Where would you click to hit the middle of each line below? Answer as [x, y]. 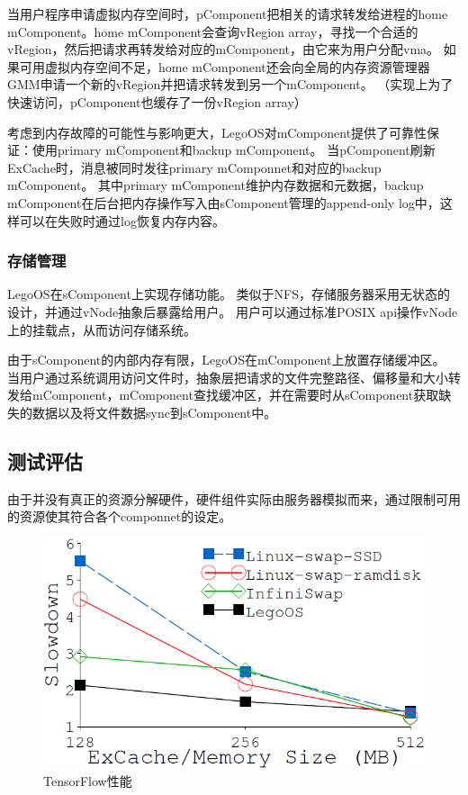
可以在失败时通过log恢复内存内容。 [122, 220]
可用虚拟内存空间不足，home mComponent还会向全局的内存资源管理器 [225, 66]
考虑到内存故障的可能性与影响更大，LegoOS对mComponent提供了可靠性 [217, 132]
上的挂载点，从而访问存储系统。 [102, 329]
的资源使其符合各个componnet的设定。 [120, 516]
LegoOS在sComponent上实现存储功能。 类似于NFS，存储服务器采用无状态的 [229, 294]
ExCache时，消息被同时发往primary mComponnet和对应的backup [194, 167]
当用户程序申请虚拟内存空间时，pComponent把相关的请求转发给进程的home [228, 14]
